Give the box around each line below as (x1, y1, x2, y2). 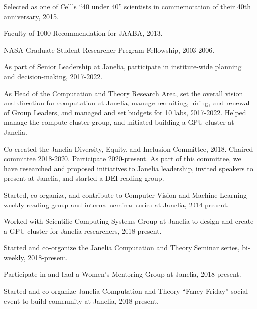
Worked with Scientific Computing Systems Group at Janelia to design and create (4, 216, 254, 226)
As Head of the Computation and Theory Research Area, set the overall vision (4, 88, 243, 98)
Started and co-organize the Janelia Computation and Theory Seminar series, (4, 242, 240, 253)
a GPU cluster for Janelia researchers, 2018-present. (4, 225, 162, 236)
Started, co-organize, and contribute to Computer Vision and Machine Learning (4, 189, 247, 200)
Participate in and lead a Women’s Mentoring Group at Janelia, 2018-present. (4, 269, 241, 279)
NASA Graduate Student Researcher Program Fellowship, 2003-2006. (4, 44, 215, 55)
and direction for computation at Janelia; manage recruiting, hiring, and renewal (4, 98, 250, 108)
